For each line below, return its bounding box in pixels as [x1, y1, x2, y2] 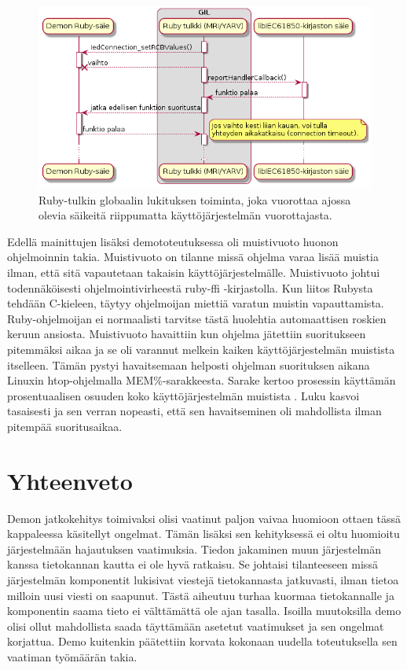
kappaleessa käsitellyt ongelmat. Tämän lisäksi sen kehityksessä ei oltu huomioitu [7, 525, 400, 542]
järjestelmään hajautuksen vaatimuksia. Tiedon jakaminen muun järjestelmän [7, 540, 382, 557]
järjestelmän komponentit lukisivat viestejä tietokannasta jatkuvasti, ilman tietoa [7, 571, 399, 587]
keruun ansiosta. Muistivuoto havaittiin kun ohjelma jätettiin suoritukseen [7, 326, 366, 342]
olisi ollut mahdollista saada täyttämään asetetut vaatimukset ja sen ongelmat [7, 617, 384, 634]
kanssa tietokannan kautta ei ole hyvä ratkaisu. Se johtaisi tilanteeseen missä [7, 556, 378, 572]
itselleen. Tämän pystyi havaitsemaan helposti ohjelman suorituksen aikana [7, 356, 370, 373]
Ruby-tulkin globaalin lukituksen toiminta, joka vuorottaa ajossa [38, 191, 351, 208]
